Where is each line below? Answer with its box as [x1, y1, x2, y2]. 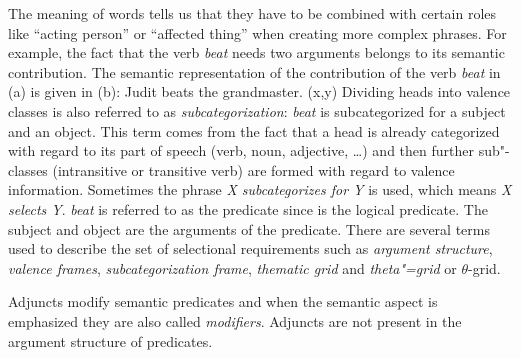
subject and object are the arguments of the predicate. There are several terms [8, 218, 490, 239]
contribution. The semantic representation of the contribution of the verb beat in [8, 61, 501, 82]
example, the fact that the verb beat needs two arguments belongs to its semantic [8, 42, 505, 63]
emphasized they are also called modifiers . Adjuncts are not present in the [8, 310, 462, 331]
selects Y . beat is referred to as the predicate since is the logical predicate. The [8, 198, 488, 219]
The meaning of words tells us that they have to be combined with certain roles [8, 3, 497, 23]
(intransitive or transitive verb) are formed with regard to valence [52, 159, 455, 180]
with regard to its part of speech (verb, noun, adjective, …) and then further [8, 140, 474, 161]
